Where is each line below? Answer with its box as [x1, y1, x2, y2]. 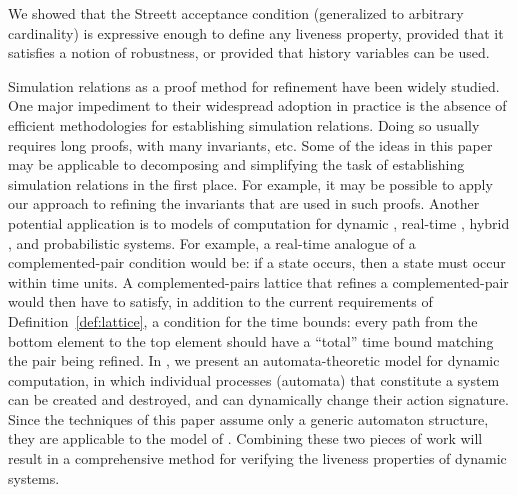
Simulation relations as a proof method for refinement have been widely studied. [8, 75, 500, 96]
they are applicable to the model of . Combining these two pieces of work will [8, 428, 483, 449]
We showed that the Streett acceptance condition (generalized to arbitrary [8, 3, 464, 23]
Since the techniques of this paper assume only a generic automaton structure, [8, 408, 489, 429]
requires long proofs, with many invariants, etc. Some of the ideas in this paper [8, 134, 493, 155]
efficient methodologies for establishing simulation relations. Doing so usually [8, 114, 480, 135]
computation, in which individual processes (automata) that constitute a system [8, 369, 500, 390]
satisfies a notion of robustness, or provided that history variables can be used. [8, 42, 490, 63]
